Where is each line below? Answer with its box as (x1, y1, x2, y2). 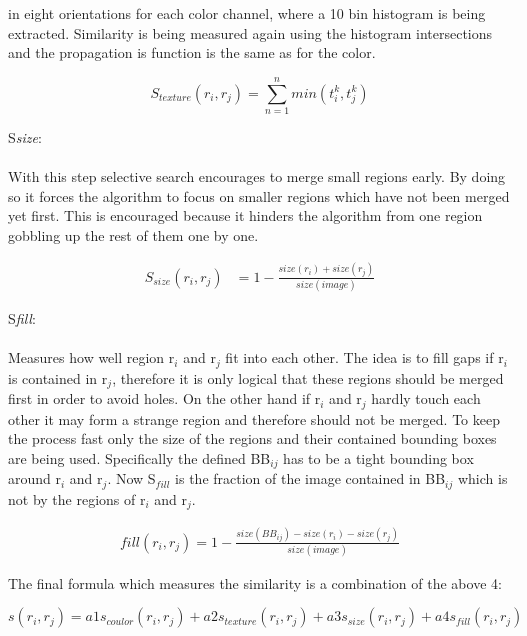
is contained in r (8, 367, 108, 388)
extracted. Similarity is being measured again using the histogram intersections (8, 22, 493, 43)
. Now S (107, 468, 156, 489)
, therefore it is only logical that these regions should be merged (112, 367, 504, 388)
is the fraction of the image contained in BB (175, 468, 446, 489)
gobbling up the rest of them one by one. (8, 224, 259, 245)
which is (457, 468, 508, 489)
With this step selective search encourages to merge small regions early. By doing (8, 166, 506, 187)
